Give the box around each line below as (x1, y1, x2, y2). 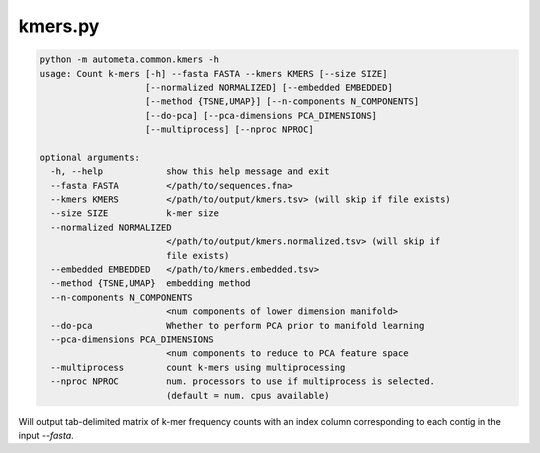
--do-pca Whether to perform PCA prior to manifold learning (50, 320, 425, 331)
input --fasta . (18, 429, 74, 441)
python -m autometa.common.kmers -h (39, 54, 220, 65)
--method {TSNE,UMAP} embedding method (50, 278, 251, 289)
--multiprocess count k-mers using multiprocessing (50, 361, 346, 373)
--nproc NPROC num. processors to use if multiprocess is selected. (50, 376, 435, 387)
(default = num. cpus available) (165, 390, 330, 401)
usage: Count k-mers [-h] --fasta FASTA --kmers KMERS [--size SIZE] (39, 68, 388, 79)
